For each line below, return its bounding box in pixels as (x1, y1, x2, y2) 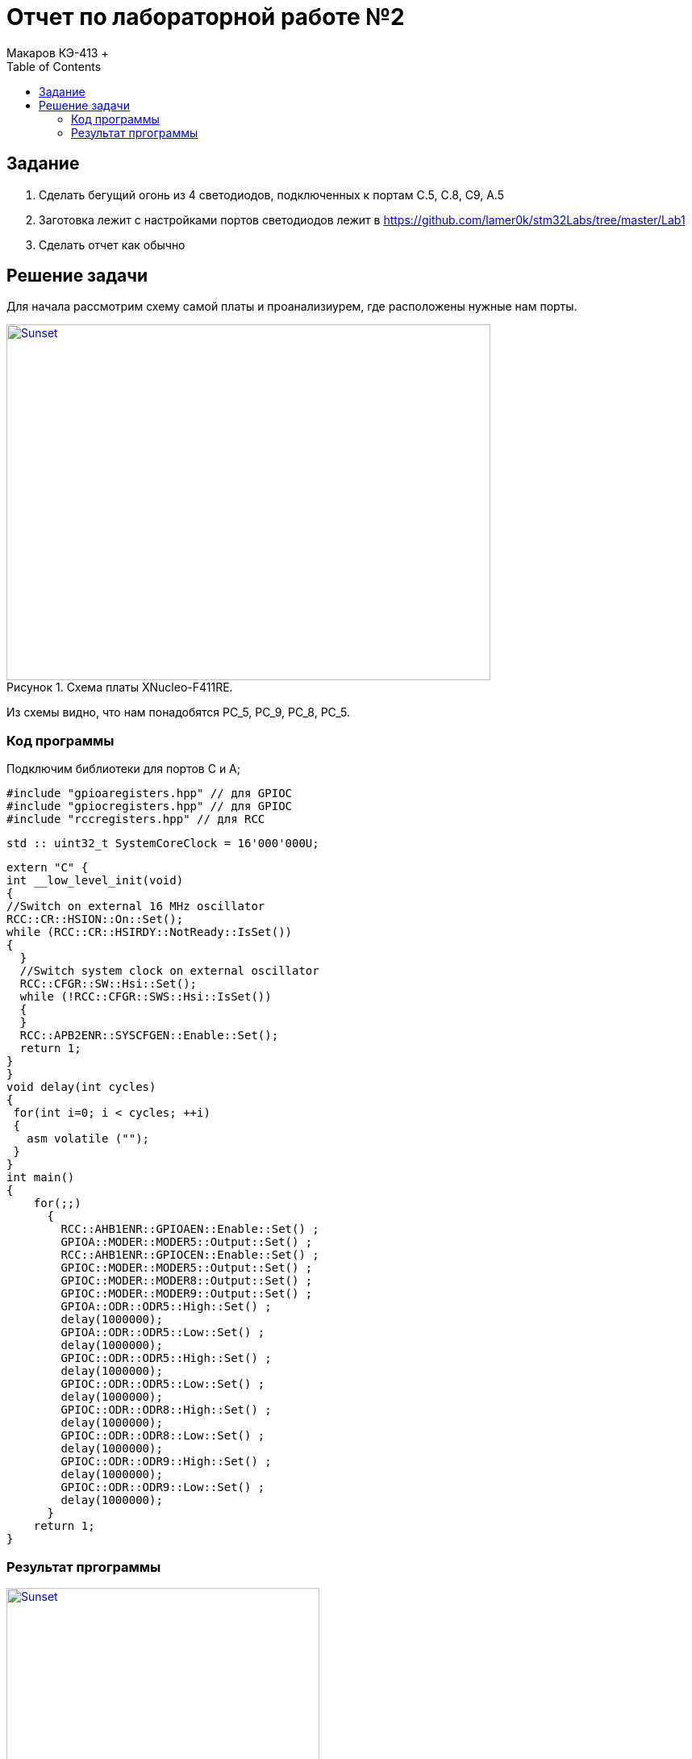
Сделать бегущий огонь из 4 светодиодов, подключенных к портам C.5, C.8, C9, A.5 (39, 187, 504, 202)
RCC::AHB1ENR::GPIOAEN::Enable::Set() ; (60, 1222, 319, 1236)
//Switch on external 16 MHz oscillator (6, 900, 265, 913)
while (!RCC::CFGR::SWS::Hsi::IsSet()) (19, 990, 272, 1004)
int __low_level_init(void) (6, 874, 184, 888)
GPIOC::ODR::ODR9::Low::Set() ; (60, 1481, 265, 1494)
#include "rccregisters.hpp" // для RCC (6, 813, 265, 826)
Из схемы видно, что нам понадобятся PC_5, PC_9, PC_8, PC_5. (6, 705, 350, 720)
